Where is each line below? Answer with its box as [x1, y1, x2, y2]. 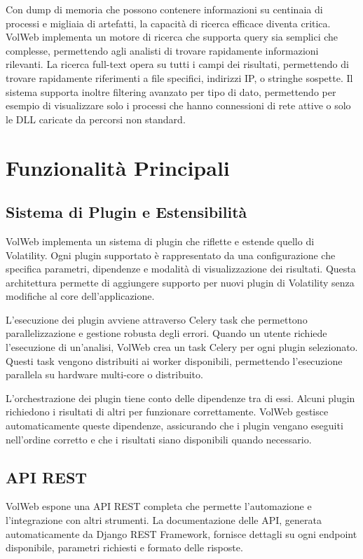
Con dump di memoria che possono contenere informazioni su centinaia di [6, 2, 323, 16]
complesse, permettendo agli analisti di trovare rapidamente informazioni [6, 43, 319, 57]
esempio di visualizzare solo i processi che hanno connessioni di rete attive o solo [6, 98, 351, 113]
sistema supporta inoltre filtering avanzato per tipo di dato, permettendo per [6, 84, 336, 99]
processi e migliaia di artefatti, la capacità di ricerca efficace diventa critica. [6, 15, 331, 30]
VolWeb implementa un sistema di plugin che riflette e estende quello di [6, 233, 315, 248]
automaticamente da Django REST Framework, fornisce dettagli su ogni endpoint [6, 526, 357, 541]
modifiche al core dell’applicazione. [6, 289, 155, 303]
